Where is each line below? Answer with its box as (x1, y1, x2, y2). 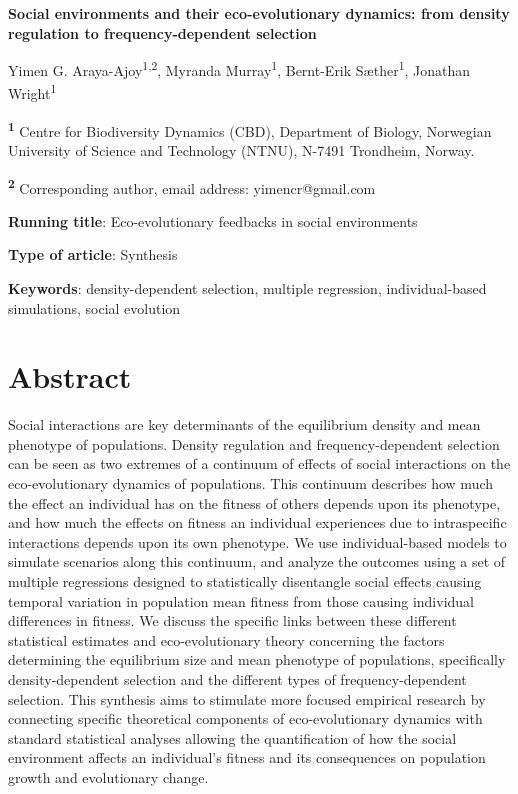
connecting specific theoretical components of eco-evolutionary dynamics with (8, 708, 483, 729)
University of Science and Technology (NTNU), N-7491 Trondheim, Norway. (8, 139, 475, 160)
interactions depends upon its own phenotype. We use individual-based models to (8, 531, 507, 552)
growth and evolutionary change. (8, 766, 209, 787)
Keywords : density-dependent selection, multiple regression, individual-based (8, 277, 487, 298)
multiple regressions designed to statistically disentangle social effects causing (8, 571, 482, 592)
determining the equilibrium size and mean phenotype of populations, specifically (8, 649, 506, 670)
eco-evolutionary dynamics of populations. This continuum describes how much (8, 473, 494, 494)
